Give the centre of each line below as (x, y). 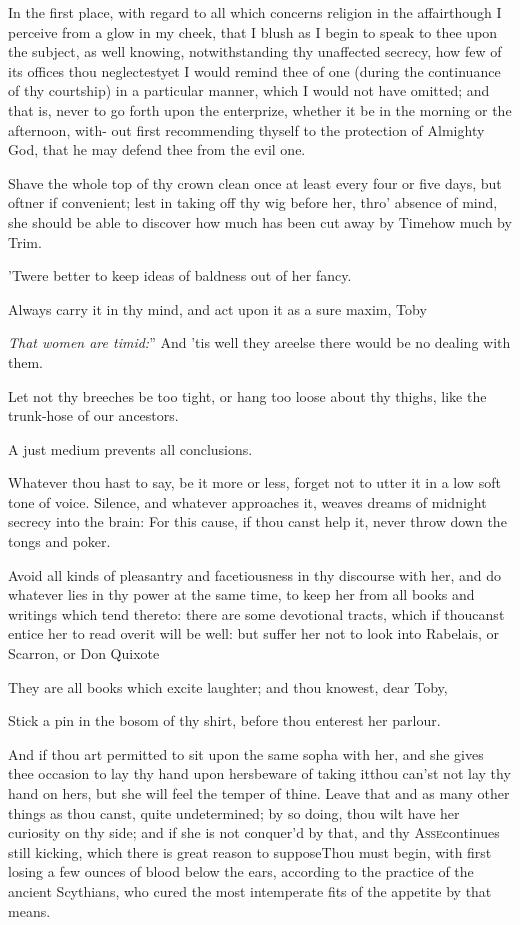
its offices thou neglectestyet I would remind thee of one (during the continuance (254, 70)
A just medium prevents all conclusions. (130, 448)
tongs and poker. (59, 541)
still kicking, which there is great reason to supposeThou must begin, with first (250, 851)
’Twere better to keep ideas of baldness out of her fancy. (180, 275)
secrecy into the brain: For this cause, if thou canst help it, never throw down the (257, 521)
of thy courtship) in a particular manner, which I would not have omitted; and (249, 90)
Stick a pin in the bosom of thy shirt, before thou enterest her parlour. (224, 720)
